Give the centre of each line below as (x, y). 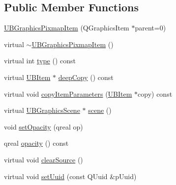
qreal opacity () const (36, 143)
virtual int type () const (40, 61)
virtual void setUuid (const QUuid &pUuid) (70, 176)
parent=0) (150, 28)
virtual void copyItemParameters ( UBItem (68, 93)
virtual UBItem (27, 77)
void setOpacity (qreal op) (44, 126)
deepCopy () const (86, 77)
